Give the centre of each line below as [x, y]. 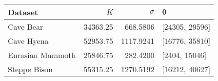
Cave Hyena [28, 41]
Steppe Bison [30, 69]
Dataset [23, 12]
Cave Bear [26, 27]
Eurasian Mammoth [42, 55]
